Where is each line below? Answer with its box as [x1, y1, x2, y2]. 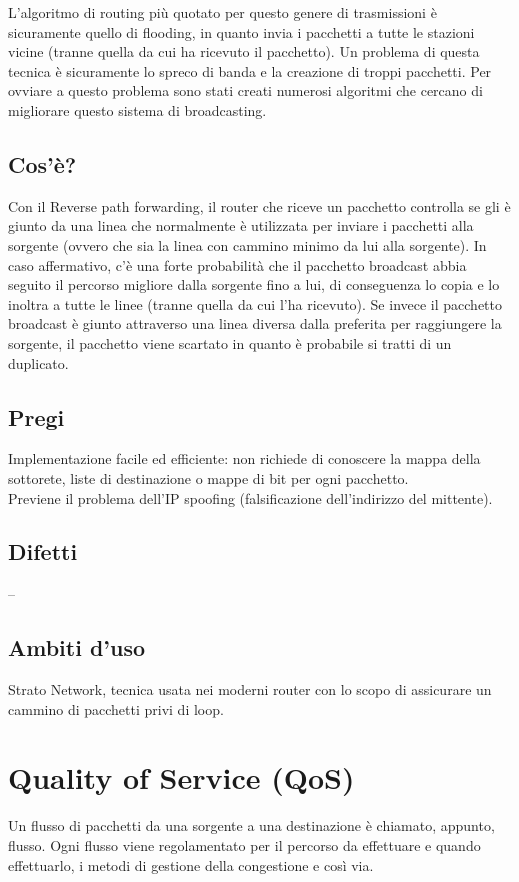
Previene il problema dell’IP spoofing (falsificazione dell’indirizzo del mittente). [8, 487, 493, 508]
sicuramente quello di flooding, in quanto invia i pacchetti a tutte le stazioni [8, 21, 475, 42]
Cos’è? [8, 148, 77, 179]
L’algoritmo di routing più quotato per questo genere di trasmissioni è [8, 2, 437, 22]
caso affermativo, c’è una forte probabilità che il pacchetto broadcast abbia [8, 254, 467, 275]
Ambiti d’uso [8, 632, 146, 663]
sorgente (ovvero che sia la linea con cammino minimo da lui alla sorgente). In [8, 234, 487, 255]
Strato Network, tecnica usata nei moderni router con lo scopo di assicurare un [8, 679, 492, 700]
